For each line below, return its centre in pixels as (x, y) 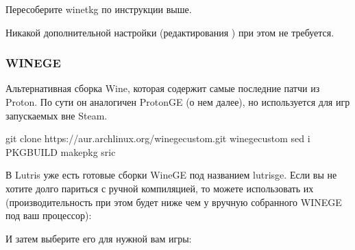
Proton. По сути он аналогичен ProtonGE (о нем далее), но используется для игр (178, 102)
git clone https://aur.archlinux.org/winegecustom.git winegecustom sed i (158, 138)
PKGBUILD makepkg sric (61, 151)
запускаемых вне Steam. (57, 115)
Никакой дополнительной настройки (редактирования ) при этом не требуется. (170, 32)
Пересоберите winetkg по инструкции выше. (99, 9)
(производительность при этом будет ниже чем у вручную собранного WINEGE (174, 202)
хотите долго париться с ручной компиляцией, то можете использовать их (160, 188)
